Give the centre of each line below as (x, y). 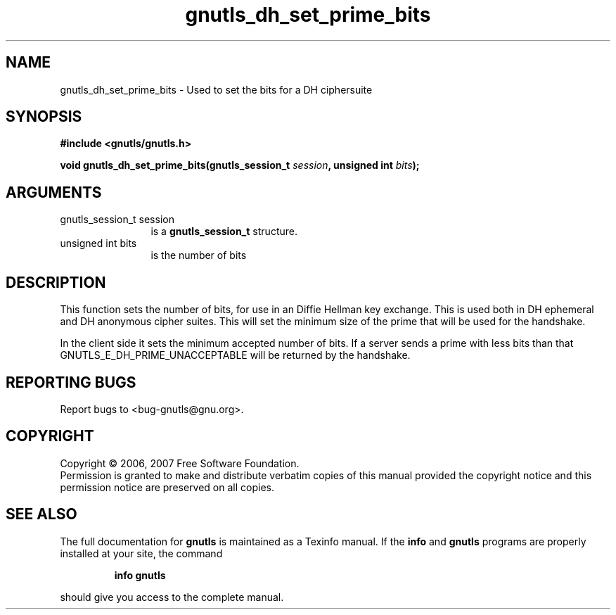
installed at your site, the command (141, 553)
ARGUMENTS (54, 192)
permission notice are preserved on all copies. (167, 487)
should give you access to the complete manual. (172, 597)
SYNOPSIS (44, 117)
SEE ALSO (41, 514)
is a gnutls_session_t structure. (224, 232)
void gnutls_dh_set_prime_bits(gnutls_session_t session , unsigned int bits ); (240, 165)
